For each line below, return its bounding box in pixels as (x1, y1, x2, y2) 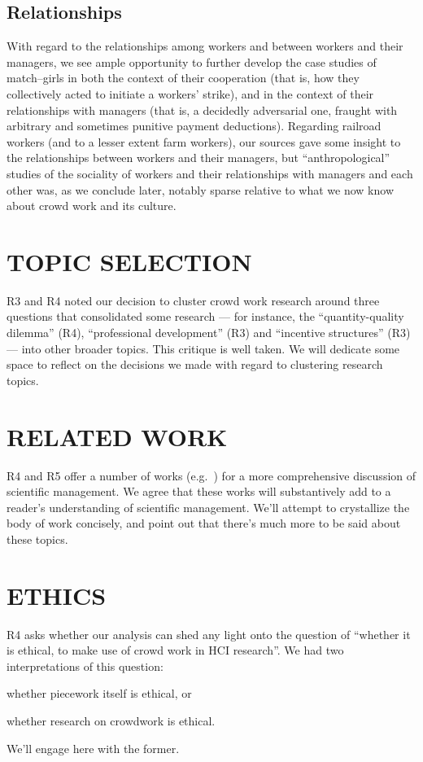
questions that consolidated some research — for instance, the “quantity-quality (7, 308, 404, 325)
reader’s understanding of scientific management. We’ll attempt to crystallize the (7, 498, 410, 515)
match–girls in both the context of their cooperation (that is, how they (7, 69, 360, 86)
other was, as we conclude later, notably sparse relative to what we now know (7, 181, 395, 198)
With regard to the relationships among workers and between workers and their (7, 37, 403, 55)
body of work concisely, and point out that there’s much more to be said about (7, 515, 401, 532)
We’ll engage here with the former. (7, 739, 180, 756)
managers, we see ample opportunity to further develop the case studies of (7, 53, 377, 70)
